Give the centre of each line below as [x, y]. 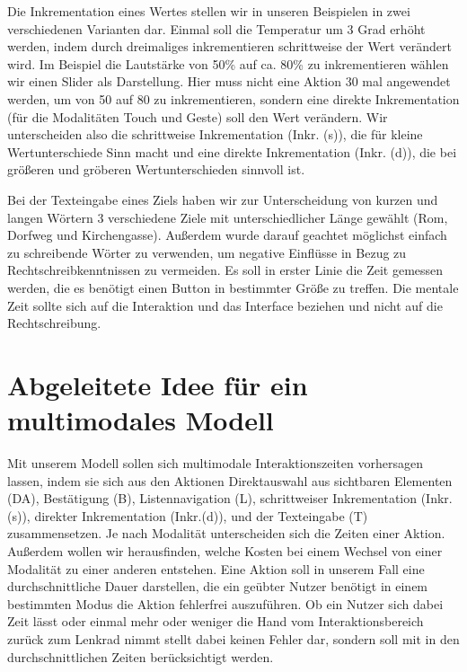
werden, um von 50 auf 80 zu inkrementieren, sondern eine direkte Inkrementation [233, 98]
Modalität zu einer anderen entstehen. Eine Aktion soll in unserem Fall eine [216, 568]
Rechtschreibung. [54, 323]
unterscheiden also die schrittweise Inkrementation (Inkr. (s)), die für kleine [215, 134]
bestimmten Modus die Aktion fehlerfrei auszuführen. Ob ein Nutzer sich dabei [225, 603]
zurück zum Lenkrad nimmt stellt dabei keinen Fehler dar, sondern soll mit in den [233, 638]
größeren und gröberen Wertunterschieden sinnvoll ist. [156, 169]
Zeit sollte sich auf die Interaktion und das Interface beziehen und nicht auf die [225, 305]
